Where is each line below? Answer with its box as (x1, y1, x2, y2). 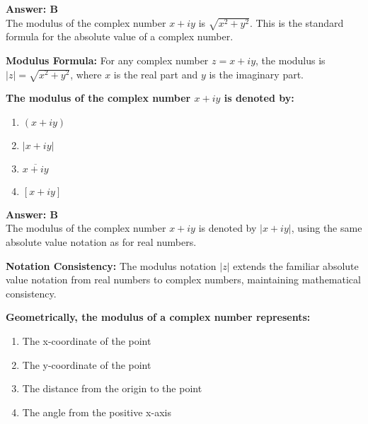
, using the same (291, 220, 362, 235)
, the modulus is (255, 52, 326, 67)
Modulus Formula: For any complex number (6, 52, 209, 67)
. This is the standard (249, 15, 344, 30)
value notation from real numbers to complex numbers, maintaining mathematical (6, 272, 361, 287)
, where (70, 66, 102, 81)
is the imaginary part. (209, 66, 304, 81)
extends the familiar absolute (233, 258, 359, 273)
